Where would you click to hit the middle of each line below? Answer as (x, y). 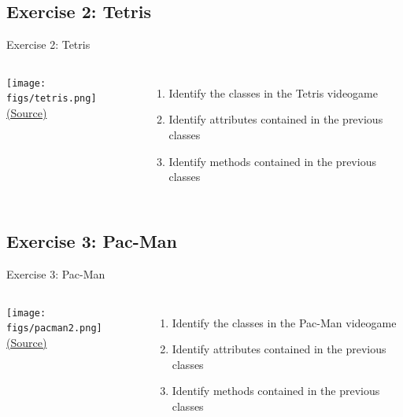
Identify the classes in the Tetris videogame (273, 92)
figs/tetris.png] (52, 99)
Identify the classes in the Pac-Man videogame (284, 322)
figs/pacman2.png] (54, 328)
